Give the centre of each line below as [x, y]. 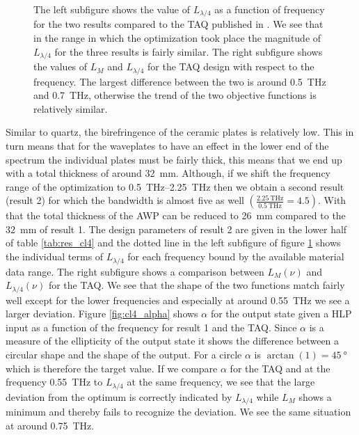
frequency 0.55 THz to [54, 382]
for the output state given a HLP [281, 314]
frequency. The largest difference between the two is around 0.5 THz [180, 81]
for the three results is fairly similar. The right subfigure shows [189, 51]
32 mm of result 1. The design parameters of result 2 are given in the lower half [176, 229]
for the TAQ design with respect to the [231, 66]
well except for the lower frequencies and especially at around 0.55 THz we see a [178, 300]
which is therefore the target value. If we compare [112, 368]
